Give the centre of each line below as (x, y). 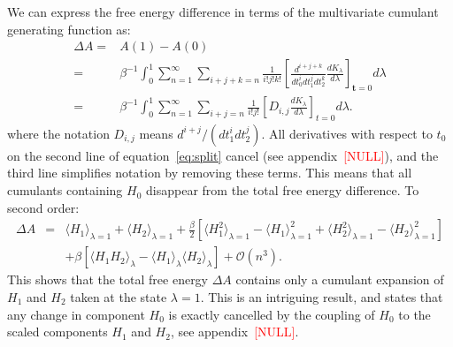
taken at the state (119, 296)
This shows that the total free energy (108, 279)
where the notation (58, 133)
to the (415, 314)
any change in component (76, 314)
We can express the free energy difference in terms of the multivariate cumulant (223, 11)
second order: (43, 207)
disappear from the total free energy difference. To (283, 190)
